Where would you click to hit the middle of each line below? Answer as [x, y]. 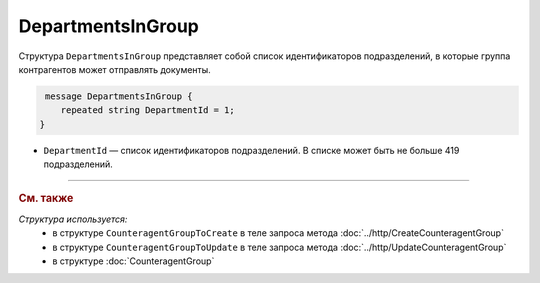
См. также [46, 198]
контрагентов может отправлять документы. [115, 69]
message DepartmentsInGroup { [119, 96]
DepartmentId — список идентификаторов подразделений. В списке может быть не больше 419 [251, 150]
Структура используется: [73, 219]
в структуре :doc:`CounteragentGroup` [133, 261]
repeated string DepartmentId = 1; [147, 110]
